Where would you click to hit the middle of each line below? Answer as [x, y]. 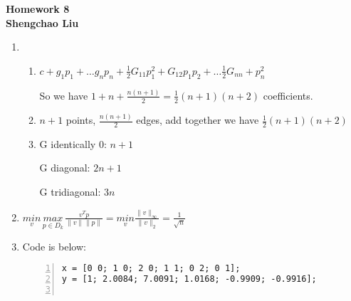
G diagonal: [65, 168]
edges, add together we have [198, 120]
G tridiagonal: [70, 192]
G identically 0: [73, 143]
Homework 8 [38, 9]
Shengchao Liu [42, 22]
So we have [64, 95]
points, [81, 120]
